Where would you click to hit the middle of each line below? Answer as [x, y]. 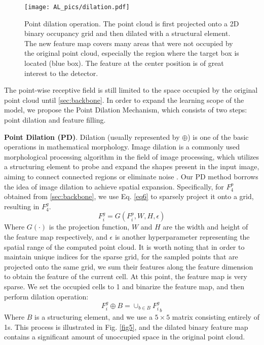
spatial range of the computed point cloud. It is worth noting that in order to [124, 246]
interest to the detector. [61, 73]
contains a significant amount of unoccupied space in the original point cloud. [125, 337]
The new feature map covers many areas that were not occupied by [129, 43]
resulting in [22, 206]
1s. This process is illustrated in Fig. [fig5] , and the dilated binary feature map [126, 327]
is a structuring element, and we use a [93, 317]
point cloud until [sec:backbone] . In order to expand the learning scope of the [124, 100]
